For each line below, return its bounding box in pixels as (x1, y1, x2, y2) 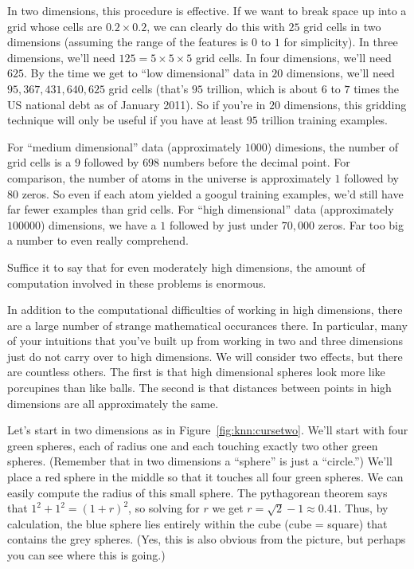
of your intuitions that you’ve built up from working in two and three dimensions (7, 332, 404, 349)
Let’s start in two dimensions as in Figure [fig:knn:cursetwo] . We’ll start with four (7, 422, 408, 438)
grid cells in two (303, 18, 381, 34)
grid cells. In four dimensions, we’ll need (195, 49, 392, 65)
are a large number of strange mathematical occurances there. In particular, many (7, 316, 408, 333)
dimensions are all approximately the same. (7, 394, 219, 411)
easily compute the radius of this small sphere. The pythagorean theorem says (7, 484, 388, 500)
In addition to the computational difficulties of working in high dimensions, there (7, 301, 403, 318)
